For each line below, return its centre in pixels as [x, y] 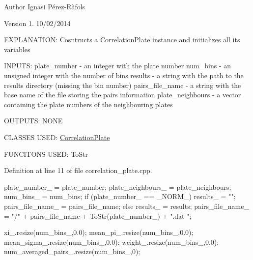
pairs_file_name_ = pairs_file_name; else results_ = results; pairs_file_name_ [126, 206]
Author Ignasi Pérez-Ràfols [45, 6]
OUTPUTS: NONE [33, 121]
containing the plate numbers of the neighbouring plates [88, 104]
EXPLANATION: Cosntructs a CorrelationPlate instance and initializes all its [122, 40]
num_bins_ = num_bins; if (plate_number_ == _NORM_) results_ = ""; [120, 196]
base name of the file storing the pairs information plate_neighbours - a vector [123, 95]
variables [17, 49]
